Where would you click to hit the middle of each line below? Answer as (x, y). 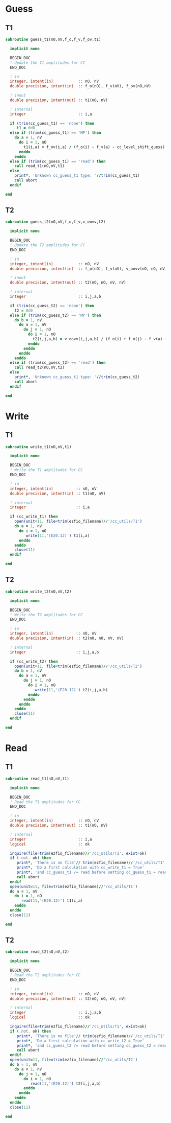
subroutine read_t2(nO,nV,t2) (37, 952)
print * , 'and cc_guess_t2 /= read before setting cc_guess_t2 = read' (93, 1045)
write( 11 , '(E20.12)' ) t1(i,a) (58, 535)
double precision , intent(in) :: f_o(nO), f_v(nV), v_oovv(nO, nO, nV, (89, 269)
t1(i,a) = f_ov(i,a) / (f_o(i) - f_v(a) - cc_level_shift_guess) (94, 147)
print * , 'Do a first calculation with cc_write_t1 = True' (80, 868)
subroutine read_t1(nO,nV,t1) (37, 779)
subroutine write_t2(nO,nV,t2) (38, 591)
